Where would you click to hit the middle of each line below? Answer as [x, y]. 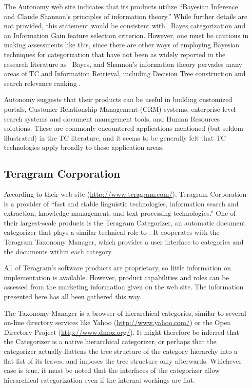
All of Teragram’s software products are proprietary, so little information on [117, 268]
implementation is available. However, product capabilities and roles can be [116, 277]
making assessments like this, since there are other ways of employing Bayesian [122, 45]
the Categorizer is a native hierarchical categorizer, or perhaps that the [110, 341]
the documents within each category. [58, 251]
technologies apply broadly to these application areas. [84, 147]
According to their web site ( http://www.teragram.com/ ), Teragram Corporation [125, 194]
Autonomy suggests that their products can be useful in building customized [118, 99]
